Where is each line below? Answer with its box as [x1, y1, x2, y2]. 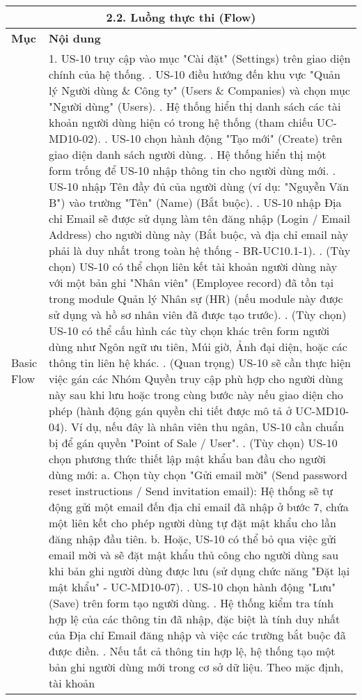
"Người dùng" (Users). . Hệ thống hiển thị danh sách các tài [49, 98, 341, 114]
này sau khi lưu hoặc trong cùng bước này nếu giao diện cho [49, 387, 343, 403]
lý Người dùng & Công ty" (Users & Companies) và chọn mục [49, 82, 350, 98]
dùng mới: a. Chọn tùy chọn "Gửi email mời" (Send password [49, 467, 347, 483]
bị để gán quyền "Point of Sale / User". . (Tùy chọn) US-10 [49, 435, 338, 451]
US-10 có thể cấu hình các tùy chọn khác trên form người [49, 322, 330, 339]
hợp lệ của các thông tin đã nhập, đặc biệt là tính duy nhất [49, 611, 340, 627]
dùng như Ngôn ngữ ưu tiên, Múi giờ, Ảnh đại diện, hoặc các [49, 339, 347, 355]
